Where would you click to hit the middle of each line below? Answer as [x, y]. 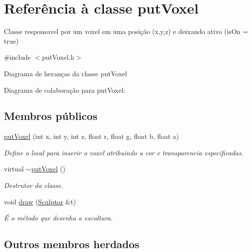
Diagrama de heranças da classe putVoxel [66, 73]
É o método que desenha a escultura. [59, 218]
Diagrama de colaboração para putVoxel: [65, 90]
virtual [14, 169]
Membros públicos [51, 116]
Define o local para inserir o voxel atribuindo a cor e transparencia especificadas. [124, 152]
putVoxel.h [58, 57]
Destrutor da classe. [34, 185]
